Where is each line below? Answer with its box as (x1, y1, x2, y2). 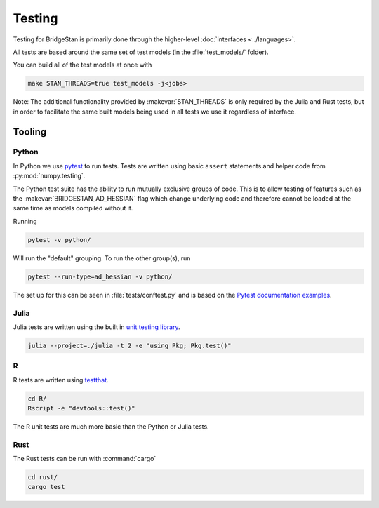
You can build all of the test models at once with (13, 60, 152, 69)
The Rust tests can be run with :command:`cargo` (13, 455, 157, 463)
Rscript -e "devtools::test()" (27, 404, 136, 412)
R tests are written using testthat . (13, 375, 109, 384)
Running (13, 217, 38, 225)
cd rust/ (27, 474, 58, 481)
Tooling (13, 126, 47, 138)
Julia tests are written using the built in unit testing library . (13, 323, 180, 331)
